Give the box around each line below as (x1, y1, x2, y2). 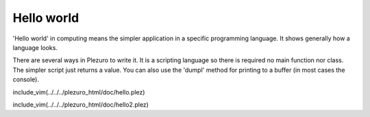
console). (12, 75, 39, 83)
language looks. (12, 43, 58, 51)
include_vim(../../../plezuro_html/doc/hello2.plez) (12, 100, 149, 109)
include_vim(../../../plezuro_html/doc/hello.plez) (12, 88, 145, 96)
